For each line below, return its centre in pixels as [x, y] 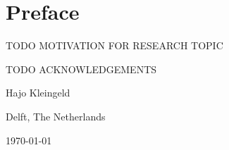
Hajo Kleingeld [38, 93]
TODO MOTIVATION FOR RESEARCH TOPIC [114, 45]
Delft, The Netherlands [56, 116]
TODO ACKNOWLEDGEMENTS [81, 69]
